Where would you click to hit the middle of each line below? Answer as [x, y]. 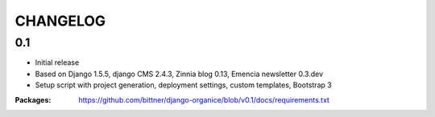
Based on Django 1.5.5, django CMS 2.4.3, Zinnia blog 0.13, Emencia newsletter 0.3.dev [179, 74]
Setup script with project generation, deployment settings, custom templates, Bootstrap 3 [183, 85]
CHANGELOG [60, 21]
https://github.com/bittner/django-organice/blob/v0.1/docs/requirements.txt [204, 99]
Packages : [33, 99]
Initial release [57, 63]
